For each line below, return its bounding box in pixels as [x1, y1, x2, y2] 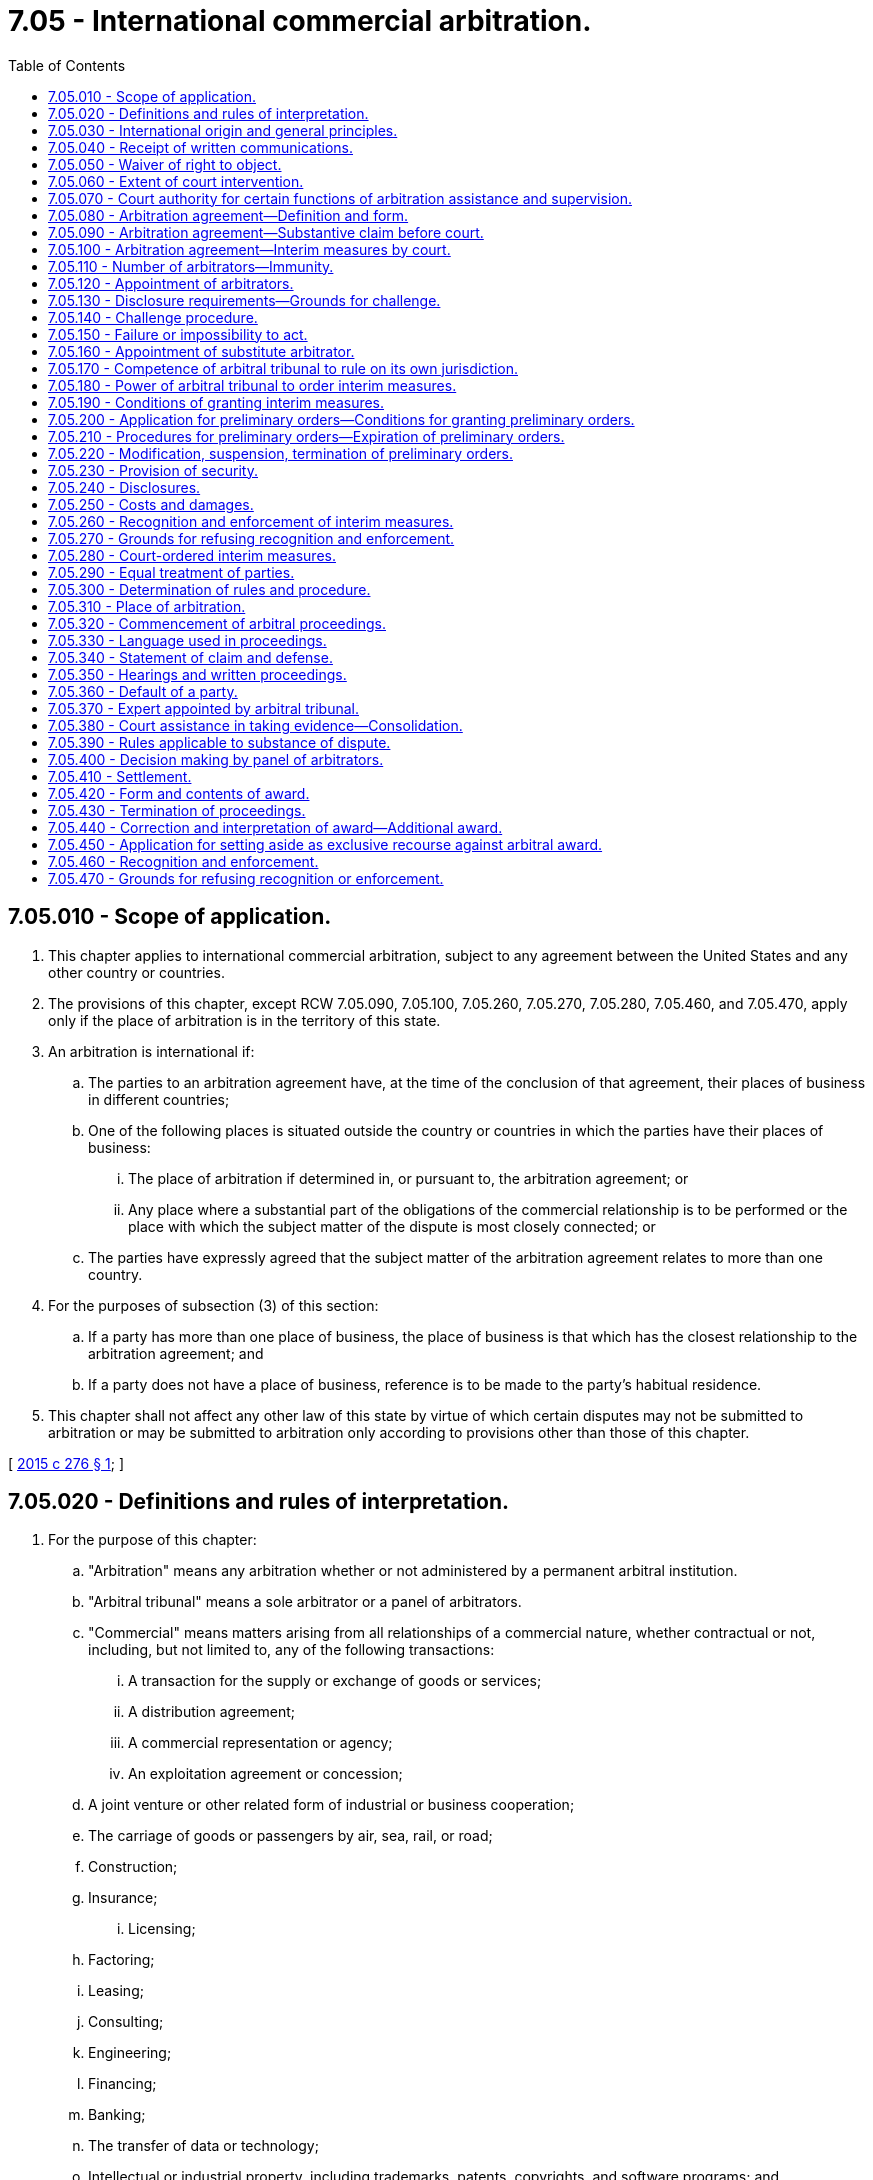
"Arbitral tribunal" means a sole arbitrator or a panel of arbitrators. [88, 1593, 522, 1611]
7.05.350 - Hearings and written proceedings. [48, 665, 347, 683]
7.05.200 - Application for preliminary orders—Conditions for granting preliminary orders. [48, 410, 635, 428]
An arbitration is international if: [48, 1042, 255, 1060]
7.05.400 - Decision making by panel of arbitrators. [48, 750, 384, 768]
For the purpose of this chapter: [48, 1531, 257, 1549]
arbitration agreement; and [88, 1344, 264, 1362]
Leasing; [88, 1982, 144, 2000]
